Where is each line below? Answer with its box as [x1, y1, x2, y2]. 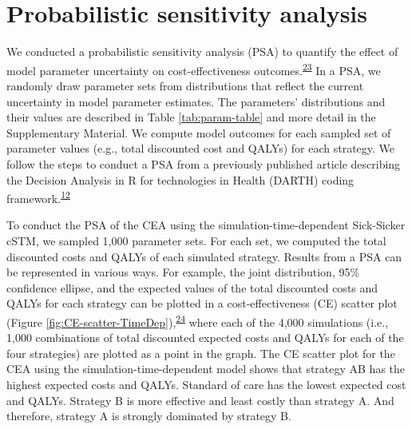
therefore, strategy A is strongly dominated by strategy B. [6, 407, 291, 424]
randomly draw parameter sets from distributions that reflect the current [6, 77, 364, 93]
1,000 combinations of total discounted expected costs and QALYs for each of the [6, 329, 404, 346]
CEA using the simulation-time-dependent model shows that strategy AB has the [6, 360, 406, 377]
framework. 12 [6, 188, 70, 206]
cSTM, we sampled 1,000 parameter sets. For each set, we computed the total [6, 232, 386, 248]
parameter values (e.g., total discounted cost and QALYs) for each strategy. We [6, 140, 395, 157]
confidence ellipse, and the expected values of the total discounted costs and [6, 279, 378, 296]
